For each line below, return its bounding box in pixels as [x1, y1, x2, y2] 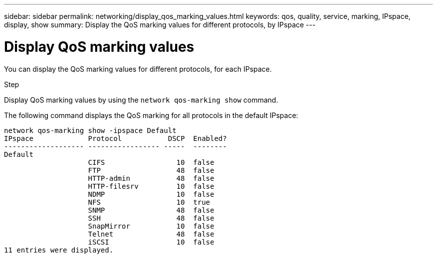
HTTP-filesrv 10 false [88, 182, 215, 190]
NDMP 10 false [88, 190, 215, 198]
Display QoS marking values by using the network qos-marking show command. [4, 95, 278, 104]
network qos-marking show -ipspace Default [4, 126, 177, 134]
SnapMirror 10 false [88, 222, 215, 230]
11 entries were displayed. [4, 246, 114, 254]
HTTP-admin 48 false [88, 174, 215, 182]
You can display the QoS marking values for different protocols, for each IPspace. [4, 64, 272, 73]
